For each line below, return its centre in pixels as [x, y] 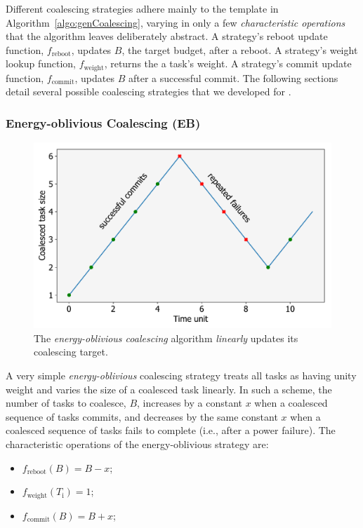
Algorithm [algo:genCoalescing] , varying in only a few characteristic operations [176, 22]
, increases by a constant [190, 403]
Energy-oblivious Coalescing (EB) [103, 122]
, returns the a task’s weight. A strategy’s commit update [228, 63]
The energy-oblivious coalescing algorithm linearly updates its [166, 338]
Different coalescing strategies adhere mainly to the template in [142, 8]
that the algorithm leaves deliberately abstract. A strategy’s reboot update [167, 36]
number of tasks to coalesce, [66, 403]
